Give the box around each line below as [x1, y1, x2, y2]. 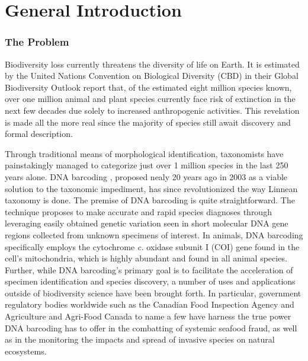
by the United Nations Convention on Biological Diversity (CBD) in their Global [5, 69, 299, 82]
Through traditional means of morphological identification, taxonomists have [5, 147, 284, 159]
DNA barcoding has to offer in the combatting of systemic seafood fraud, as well [5, 321, 297, 334]
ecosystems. [5, 344, 47, 357]
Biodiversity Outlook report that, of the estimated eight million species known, [5, 81, 292, 93]
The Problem [5, 34, 69, 49]
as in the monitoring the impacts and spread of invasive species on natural [5, 333, 275, 346]
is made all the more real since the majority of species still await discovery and [5, 116, 291, 128]
